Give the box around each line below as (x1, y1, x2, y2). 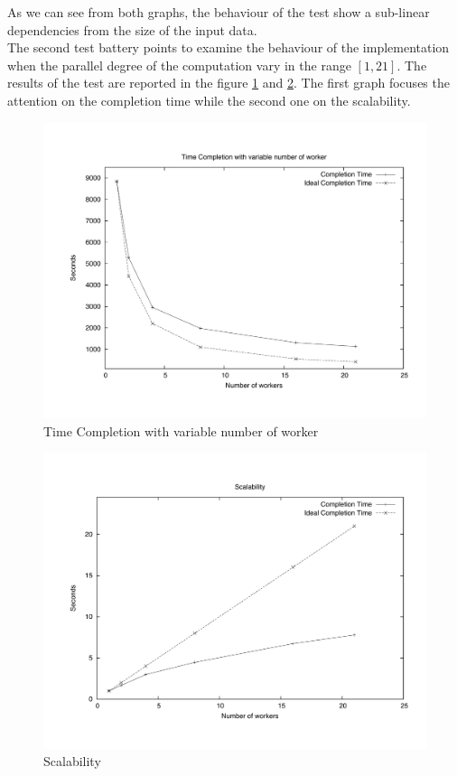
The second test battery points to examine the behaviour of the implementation (7, 38, 450, 57)
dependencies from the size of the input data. (7, 20, 257, 39)
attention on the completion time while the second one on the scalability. (7, 90, 411, 109)
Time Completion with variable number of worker (43, 421, 319, 440)
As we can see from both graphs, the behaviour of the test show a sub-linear (7, 3, 430, 21)
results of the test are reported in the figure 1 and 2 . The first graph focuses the (7, 73, 450, 92)
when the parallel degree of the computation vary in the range (7, 55, 351, 74)
